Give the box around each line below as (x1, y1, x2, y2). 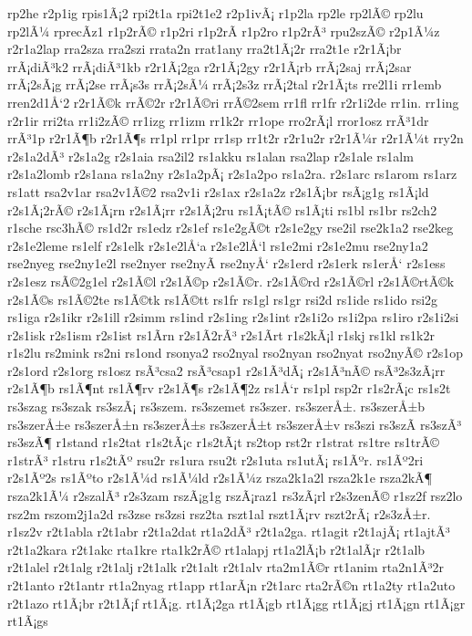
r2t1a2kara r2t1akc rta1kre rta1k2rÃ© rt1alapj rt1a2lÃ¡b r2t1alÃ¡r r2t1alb (7, 539, 426, 558)
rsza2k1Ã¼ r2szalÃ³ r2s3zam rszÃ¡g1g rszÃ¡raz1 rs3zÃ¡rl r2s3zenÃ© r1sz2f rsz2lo (7, 486, 463, 506)
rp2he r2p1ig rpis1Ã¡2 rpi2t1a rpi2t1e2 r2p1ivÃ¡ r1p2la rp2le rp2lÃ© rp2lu (7, 4, 424, 22)
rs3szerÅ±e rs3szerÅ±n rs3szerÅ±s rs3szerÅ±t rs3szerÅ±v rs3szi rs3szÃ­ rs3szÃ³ (7, 414, 462, 433)
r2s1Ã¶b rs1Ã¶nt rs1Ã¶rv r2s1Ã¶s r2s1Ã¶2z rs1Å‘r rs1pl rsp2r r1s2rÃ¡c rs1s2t (7, 379, 451, 398)
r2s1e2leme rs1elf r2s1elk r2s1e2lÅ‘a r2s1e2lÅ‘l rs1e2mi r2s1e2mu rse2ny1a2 (7, 235, 428, 255)
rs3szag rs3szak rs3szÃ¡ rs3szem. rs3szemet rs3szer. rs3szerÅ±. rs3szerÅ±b (7, 397, 426, 416)
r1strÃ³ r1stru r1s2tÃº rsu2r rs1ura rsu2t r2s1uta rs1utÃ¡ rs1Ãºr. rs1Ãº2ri (7, 450, 424, 469)
